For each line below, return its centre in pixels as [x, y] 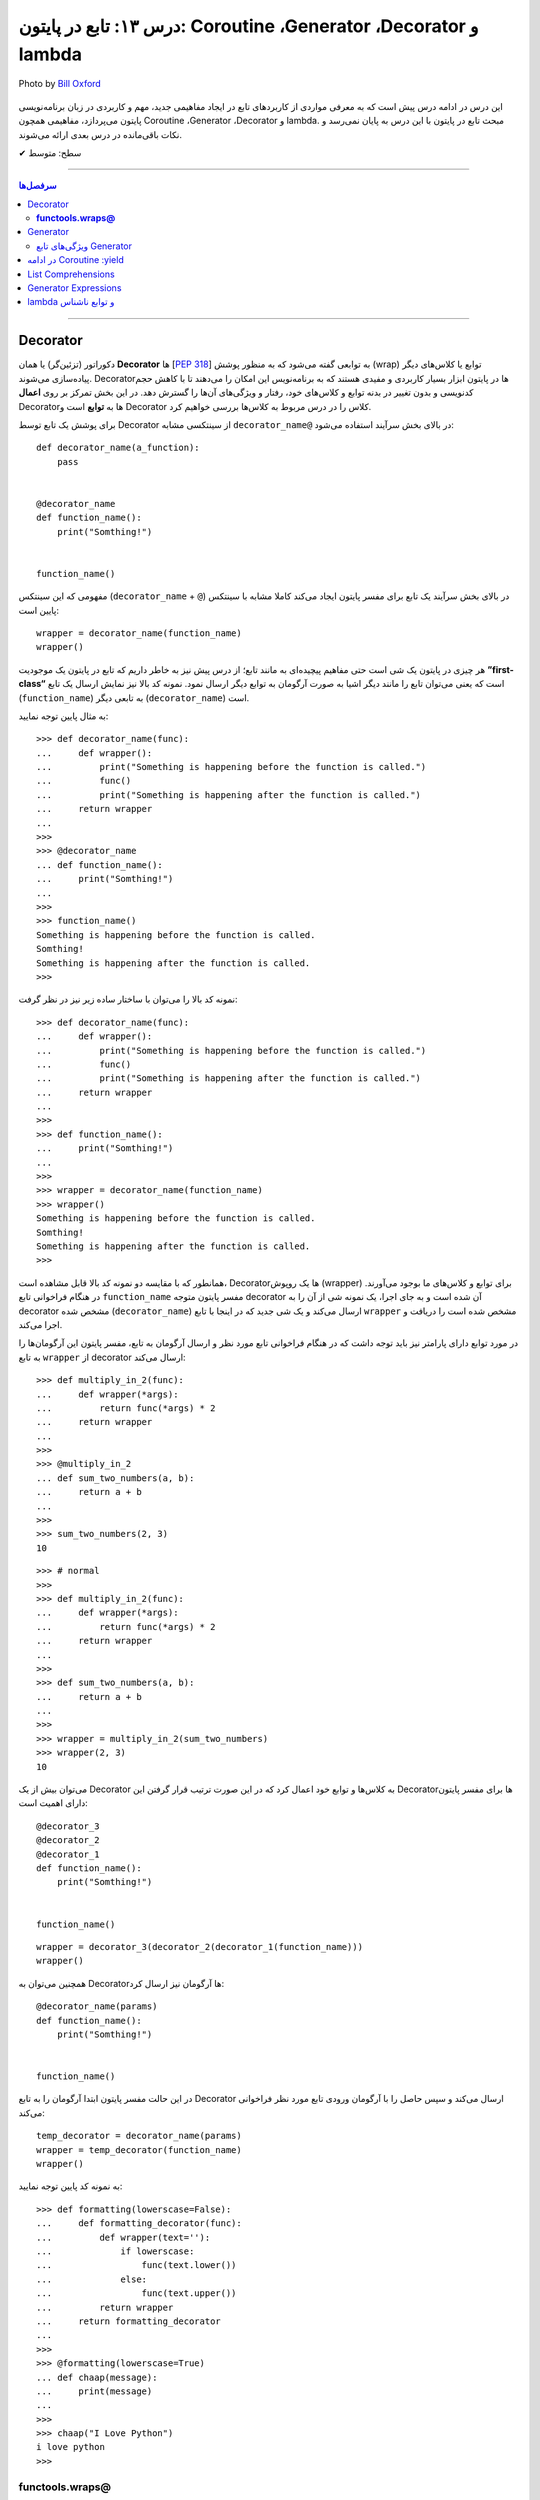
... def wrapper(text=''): [123, 2237]
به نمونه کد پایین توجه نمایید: [70, 2186]
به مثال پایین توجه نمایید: [63, 716]
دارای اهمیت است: [53, 1803]
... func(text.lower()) [136, 2265]
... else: [92, 2279]
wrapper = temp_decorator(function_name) [139, 2149]
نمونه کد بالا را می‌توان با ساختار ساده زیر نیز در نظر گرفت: [128, 999]
